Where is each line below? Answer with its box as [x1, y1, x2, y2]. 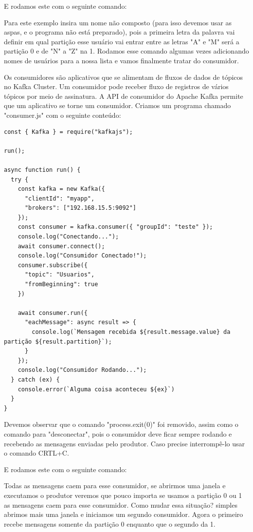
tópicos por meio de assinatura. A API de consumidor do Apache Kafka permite [4, 91, 243, 101]
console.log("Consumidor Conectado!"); [18, 252, 147, 259]
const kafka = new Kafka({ [18, 185, 105, 193]
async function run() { [4, 166, 81, 173]
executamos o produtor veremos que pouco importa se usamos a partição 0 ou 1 [4, 490, 242, 500]
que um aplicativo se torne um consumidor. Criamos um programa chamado [4, 100, 231, 110]
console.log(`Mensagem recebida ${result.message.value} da [32, 329, 231, 335]
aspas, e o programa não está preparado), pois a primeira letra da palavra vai [4, 27, 235, 37]
